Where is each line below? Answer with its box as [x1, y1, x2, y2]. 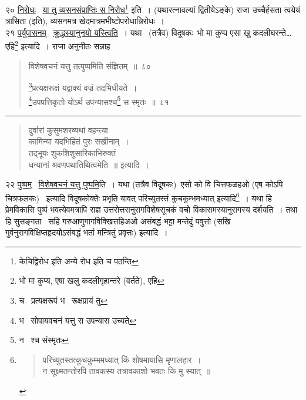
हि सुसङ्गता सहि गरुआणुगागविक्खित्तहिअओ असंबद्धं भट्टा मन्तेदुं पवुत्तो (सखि [5, 214, 231, 227]
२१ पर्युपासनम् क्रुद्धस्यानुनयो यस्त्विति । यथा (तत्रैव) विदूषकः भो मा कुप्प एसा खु [5, 26, 250, 38]
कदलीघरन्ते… [253, 26, 292, 38]
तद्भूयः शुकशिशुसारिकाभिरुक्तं [28, 146, 116, 159]
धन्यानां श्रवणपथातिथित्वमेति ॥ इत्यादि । [28, 158, 149, 170]
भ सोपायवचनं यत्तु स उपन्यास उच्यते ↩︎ [19, 314, 136, 326]
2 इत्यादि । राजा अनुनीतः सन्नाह [15, 38, 110, 52]
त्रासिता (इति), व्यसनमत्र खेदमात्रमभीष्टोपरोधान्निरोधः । [5, 15, 164, 27]
